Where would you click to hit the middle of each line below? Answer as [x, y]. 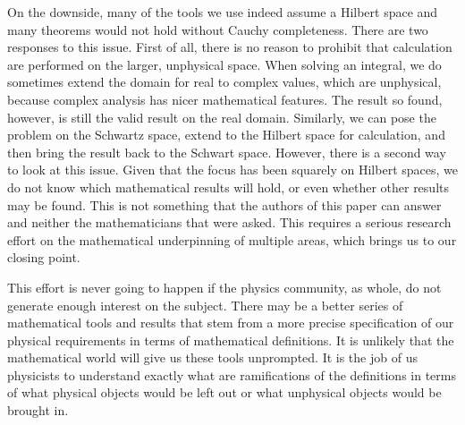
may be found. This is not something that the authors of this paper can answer [224, 204]
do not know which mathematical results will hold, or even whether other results [228, 187]
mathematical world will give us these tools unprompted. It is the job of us [212, 357]
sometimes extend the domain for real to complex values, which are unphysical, [224, 82]
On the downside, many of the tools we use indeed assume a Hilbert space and [223, 12]
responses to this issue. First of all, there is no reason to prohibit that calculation [230, 47]
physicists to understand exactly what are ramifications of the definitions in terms [232, 374]
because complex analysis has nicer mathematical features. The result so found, [225, 99]
